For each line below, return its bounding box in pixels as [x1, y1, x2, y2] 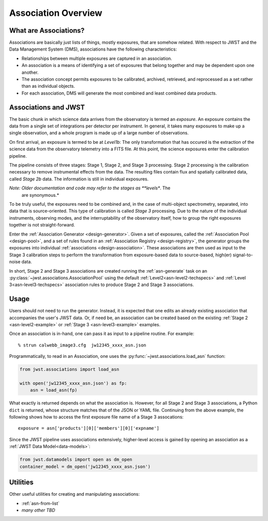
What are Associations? [9, 26, 85, 35]
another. [21, 69, 39, 75]
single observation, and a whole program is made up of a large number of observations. [9, 130, 189, 136]
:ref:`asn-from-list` [21, 500, 60, 506]
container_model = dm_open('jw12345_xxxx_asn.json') [19, 463, 151, 469]
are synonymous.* [21, 192, 60, 198]
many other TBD [21, 507, 56, 513]
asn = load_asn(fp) [30, 387, 78, 393]
